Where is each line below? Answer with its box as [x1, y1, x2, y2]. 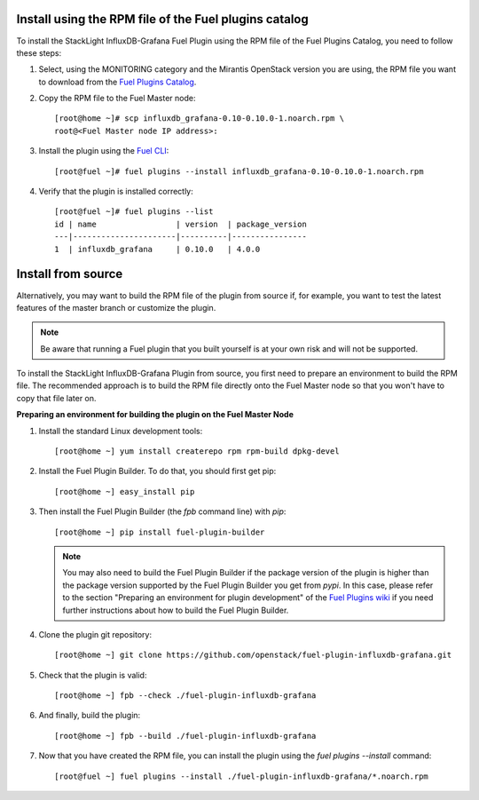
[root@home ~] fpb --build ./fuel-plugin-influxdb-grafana [54, 731, 317, 741]
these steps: [16, 47, 62, 58]
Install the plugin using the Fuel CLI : [38, 146, 169, 156]
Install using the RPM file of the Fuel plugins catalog [16, 12, 310, 27]
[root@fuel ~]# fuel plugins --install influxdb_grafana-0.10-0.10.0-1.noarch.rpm [54, 166, 424, 177]
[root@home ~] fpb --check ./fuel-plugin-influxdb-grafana [54, 691, 317, 701]
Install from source [16, 266, 123, 281]
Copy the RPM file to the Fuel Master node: [38, 93, 196, 104]
